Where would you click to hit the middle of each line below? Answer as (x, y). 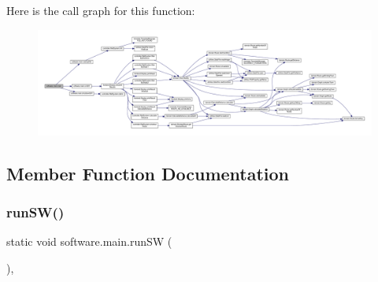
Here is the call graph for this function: (101, 10)
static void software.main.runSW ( (89, 241)
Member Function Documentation (148, 173)
